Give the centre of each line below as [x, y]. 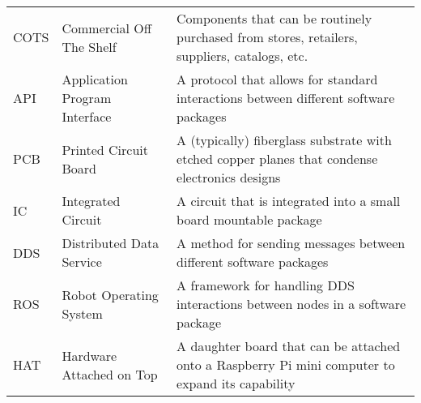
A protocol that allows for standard [277, 79]
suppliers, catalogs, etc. [242, 56]
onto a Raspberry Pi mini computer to [286, 364]
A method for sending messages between [291, 243]
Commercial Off [107, 28]
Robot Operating [110, 294]
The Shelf [89, 46]
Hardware [89, 355]
